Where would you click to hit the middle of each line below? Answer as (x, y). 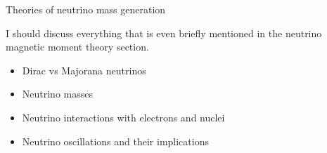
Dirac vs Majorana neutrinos (84, 70)
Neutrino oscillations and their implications (115, 141)
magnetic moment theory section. (77, 47)
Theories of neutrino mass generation (86, 9)
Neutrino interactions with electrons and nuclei (123, 117)
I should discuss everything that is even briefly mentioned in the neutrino (164, 33)
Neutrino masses (57, 94)
